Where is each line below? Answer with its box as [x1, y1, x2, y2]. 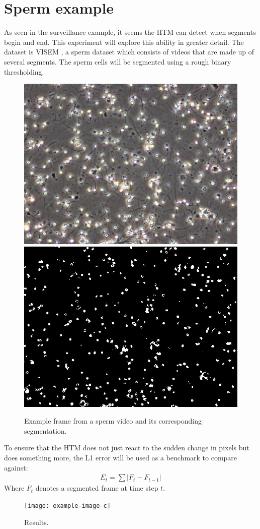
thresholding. [4, 66, 44, 77]
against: [4, 462, 28, 473]
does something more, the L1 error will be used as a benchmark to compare [4, 452, 237, 463]
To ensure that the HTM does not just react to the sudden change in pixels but [4, 442, 249, 453]
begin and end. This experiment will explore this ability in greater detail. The [4, 36, 244, 47]
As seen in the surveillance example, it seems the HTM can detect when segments [4, 27, 256, 37]
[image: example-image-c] [24, 502, 111, 509]
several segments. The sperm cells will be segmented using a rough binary [4, 56, 231, 67]
